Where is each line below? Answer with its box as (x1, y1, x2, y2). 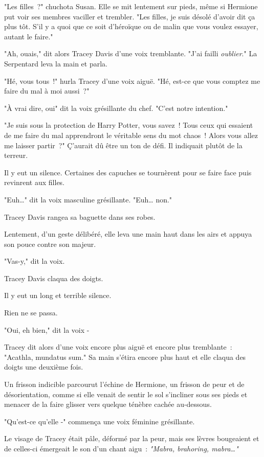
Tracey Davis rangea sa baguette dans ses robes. (4, 211, 156, 222)
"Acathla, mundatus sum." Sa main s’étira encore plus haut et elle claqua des (4, 351, 246, 362)
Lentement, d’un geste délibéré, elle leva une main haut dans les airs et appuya (4, 228, 252, 239)
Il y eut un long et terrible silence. (4, 290, 112, 301)
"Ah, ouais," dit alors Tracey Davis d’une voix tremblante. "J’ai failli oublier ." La (4, 48, 257, 59)
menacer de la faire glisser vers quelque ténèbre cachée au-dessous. (4, 399, 212, 409)
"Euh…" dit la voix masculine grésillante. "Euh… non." (4, 194, 172, 204)
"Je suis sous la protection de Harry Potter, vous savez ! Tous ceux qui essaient (4, 120, 253, 130)
